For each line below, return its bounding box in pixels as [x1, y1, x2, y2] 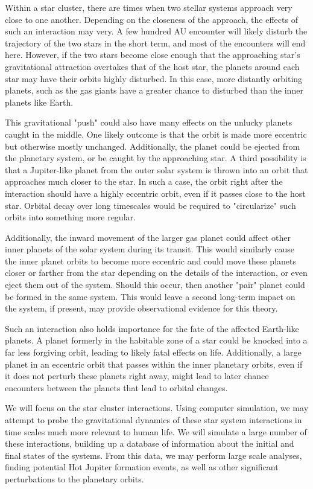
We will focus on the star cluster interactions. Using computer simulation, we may [5, 401, 309, 414]
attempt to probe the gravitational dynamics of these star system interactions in [5, 414, 302, 426]
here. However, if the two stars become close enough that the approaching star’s [5, 48, 300, 61]
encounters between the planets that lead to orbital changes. [5, 381, 228, 394]
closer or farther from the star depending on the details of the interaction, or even [5, 266, 308, 279]
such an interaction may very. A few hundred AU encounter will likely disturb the [5, 25, 308, 37]
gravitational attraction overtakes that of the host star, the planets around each [5, 60, 300, 72]
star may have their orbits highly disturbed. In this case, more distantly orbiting [5, 72, 303, 85]
